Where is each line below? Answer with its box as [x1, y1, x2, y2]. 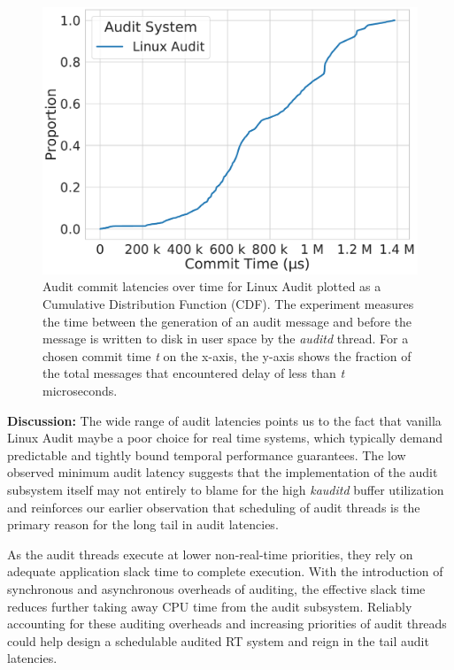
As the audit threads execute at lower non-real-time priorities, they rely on [7, 544, 413, 563]
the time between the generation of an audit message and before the [42, 312, 412, 330]
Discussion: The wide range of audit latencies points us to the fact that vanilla [7, 411, 442, 429]
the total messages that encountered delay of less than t [42, 364, 345, 382]
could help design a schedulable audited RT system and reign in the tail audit [7, 631, 429, 650]
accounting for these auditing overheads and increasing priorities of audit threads [7, 614, 447, 633]
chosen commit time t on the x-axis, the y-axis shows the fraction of [42, 346, 412, 365]
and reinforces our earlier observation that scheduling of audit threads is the [7, 497, 420, 516]
